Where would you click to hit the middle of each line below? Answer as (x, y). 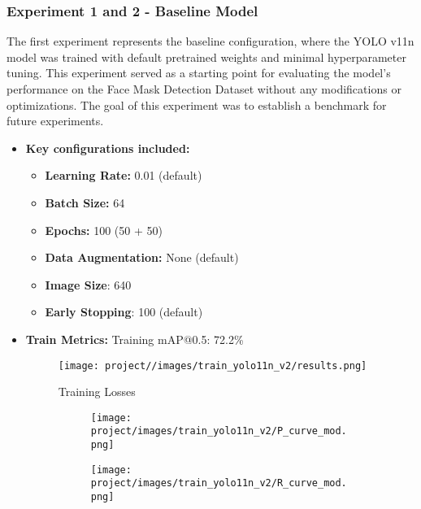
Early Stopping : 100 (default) (124, 312)
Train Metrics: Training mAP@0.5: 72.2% (135, 339)
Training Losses (97, 392)
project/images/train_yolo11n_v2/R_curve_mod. (219, 483)
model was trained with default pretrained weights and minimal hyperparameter (206, 57)
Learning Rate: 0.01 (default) (124, 175)
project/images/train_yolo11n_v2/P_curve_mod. (219, 431)
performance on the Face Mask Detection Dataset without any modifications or (204, 89)
